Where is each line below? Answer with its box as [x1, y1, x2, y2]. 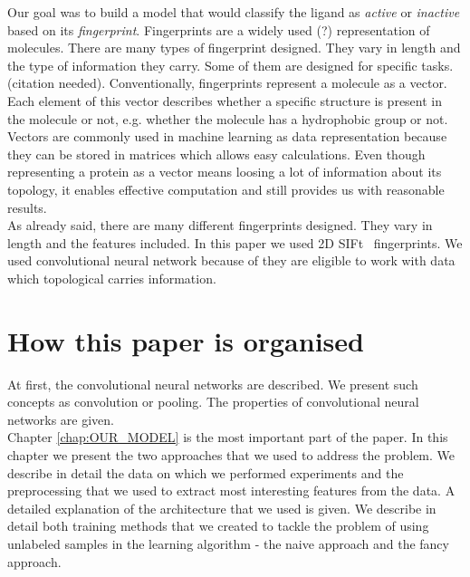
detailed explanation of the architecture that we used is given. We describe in [7, 498, 436, 517]
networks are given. [7, 409, 114, 428]
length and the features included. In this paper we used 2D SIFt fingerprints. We [7, 233, 463, 252]
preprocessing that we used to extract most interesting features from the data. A [7, 481, 456, 500]
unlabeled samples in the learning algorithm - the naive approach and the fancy [7, 534, 449, 553]
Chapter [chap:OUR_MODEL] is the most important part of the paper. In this [7, 428, 448, 447]
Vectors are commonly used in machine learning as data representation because [7, 127, 447, 146]
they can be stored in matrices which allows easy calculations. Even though [7, 144, 426, 163]
